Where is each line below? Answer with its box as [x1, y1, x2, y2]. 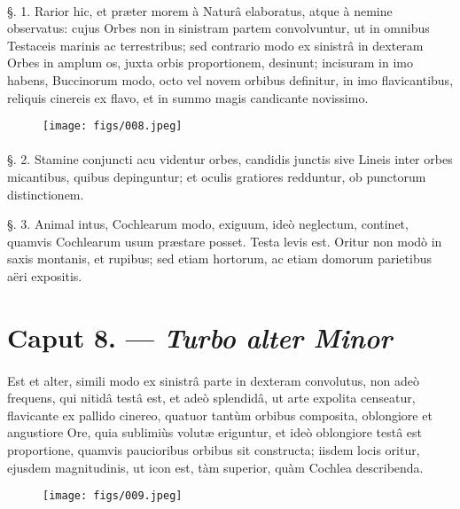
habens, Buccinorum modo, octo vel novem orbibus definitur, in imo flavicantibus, [7, 70, 454, 89]
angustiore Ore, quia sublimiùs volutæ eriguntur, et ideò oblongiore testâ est [7, 423, 423, 442]
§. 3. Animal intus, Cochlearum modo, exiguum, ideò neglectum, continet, [7, 215, 409, 233]
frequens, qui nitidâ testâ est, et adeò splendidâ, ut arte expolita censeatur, [7, 388, 416, 407]
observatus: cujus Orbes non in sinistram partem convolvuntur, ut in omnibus [7, 19, 430, 37]
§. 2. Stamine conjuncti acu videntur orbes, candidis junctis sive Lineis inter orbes [7, 150, 453, 168]
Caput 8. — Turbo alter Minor [7, 318, 393, 356]
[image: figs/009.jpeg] [43, 489, 183, 503]
